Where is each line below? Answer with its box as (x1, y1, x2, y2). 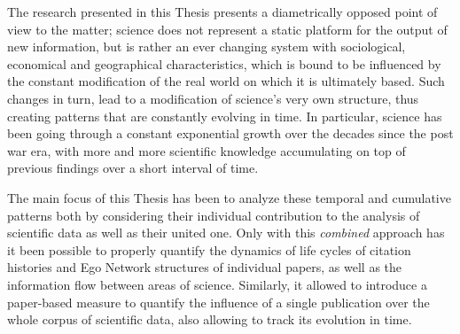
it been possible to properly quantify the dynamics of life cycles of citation (7, 240, 411, 259)
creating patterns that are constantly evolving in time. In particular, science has (7, 106, 442, 125)
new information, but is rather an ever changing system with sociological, (7, 37, 406, 56)
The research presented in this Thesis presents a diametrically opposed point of (7, 3, 438, 20)
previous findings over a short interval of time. (7, 159, 259, 177)
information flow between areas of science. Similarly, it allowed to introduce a (7, 275, 427, 293)
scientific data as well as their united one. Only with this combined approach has (7, 223, 445, 242)
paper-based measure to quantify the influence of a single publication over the (7, 292, 430, 311)
